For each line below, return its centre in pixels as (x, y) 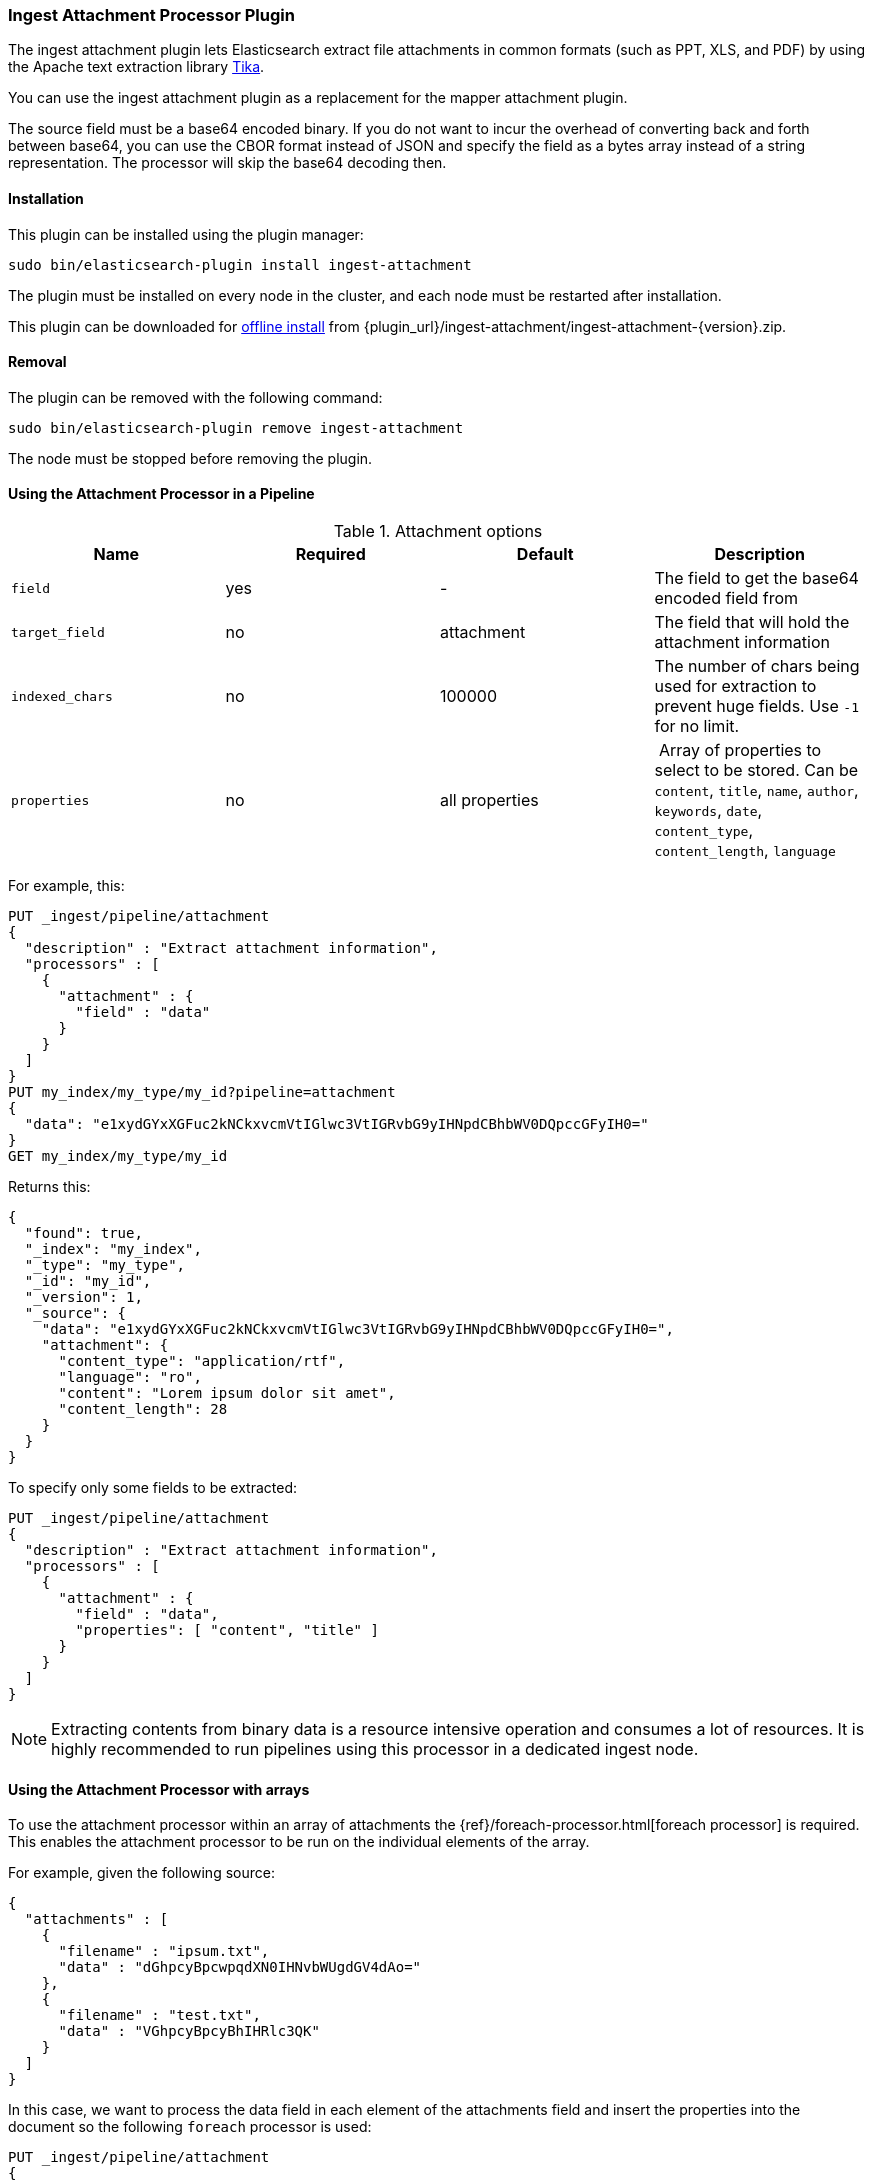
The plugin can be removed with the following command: (195, 397)
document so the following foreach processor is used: (190, 2127)
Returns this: (49, 1187)
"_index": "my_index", (113, 1249)
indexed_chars (62, 696)
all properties (489, 800)
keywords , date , (708, 810)
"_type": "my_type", (105, 1265)
